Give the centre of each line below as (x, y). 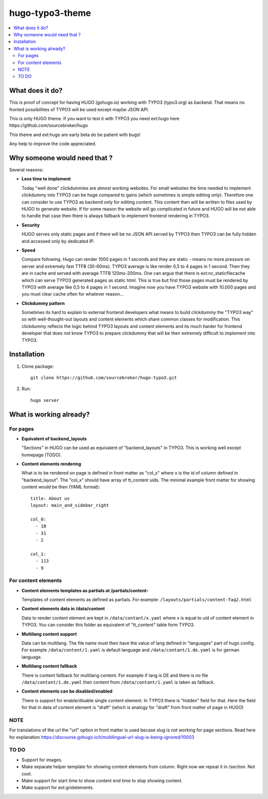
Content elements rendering (51, 464)
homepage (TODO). (42, 455)
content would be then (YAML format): (61, 487)
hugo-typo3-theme (50, 13)
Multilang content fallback (49, 666)
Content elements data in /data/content (63, 609)
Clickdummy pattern (43, 303)
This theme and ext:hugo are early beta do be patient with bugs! (75, 135)
